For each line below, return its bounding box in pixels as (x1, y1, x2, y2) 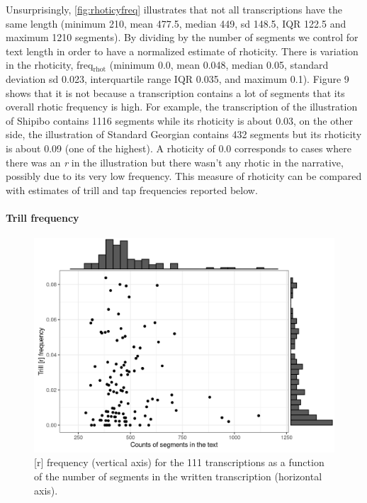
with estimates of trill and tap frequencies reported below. (6, 182, 258, 197)
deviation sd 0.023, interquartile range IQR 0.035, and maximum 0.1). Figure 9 (6, 71, 349, 86)
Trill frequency (6, 210, 79, 225)
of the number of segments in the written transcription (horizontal (34, 468, 322, 483)
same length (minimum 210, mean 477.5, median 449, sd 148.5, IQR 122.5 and (6, 16, 346, 30)
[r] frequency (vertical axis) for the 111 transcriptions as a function (34, 455, 324, 470)
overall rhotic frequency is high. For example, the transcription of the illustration (6, 99, 358, 114)
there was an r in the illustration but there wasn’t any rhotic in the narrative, (6, 154, 344, 169)
